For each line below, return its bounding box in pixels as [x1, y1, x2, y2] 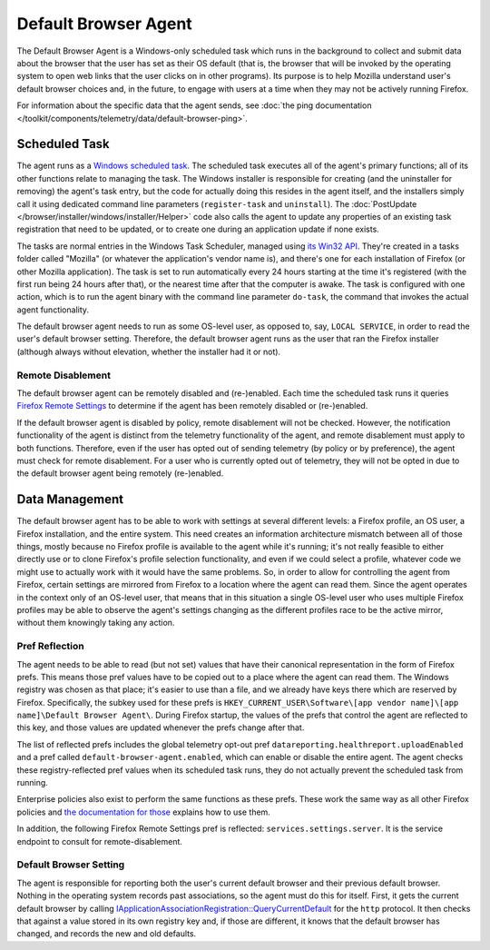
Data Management [16, 491, 124, 508]
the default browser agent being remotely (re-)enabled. [16, 468, 224, 479]
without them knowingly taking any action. [16, 618, 175, 628]
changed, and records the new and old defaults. [16, 928, 197, 939]
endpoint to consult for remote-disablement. [16, 836, 183, 846]
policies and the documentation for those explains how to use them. [16, 807, 271, 817]
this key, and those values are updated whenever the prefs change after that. [16, 722, 305, 733]
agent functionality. [16, 304, 90, 315]
